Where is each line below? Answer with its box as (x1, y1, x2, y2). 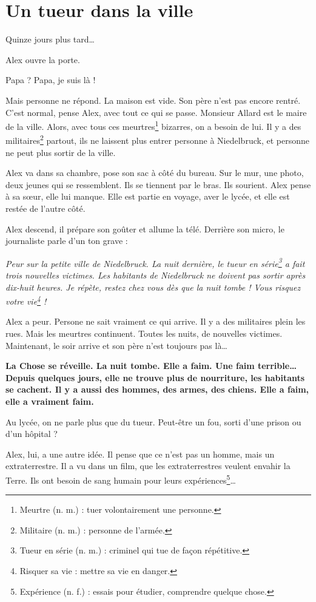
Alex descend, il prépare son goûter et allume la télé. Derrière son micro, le (5, 222, 284, 235)
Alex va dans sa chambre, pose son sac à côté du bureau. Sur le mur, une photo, (5, 166, 304, 179)
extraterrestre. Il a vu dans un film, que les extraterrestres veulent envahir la (5, 459, 291, 472)
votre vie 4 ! (5, 293, 47, 307)
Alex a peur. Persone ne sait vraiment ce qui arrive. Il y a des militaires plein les (5, 315, 306, 328)
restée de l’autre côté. (5, 201, 86, 214)
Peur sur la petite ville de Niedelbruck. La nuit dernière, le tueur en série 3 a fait (5, 255, 305, 269)
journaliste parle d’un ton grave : (5, 234, 128, 247)
